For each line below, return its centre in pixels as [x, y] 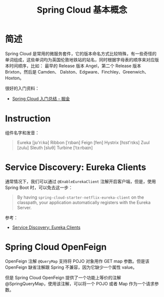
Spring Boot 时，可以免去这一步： [39, 187]
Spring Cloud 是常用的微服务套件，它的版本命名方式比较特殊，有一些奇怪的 [81, 54]
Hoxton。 [15, 78]
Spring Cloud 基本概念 [82, 10]
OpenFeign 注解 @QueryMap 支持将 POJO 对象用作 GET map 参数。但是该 [77, 261]
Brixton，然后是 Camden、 [32, 72]
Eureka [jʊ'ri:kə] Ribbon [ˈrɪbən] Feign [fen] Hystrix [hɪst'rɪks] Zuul [83, 142]
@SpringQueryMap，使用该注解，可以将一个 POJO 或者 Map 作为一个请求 [80, 283]
